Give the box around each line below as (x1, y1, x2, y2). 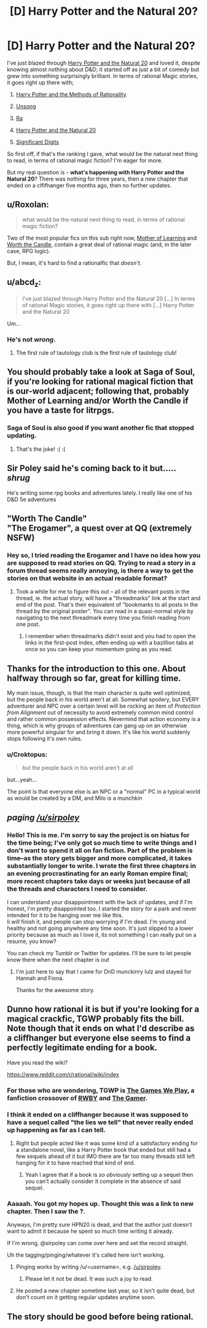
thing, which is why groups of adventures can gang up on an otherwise (7, 722, 187, 729)
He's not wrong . (7, 335, 56, 343)
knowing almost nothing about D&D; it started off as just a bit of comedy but (7, 66, 200, 73)
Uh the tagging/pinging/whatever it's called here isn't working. (7, 1251, 165, 1259)
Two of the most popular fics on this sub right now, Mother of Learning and (7, 234, 197, 241)
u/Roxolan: (7, 200, 50, 210)
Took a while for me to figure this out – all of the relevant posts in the (15, 588, 190, 595)
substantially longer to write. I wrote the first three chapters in (7, 861, 196, 870)
